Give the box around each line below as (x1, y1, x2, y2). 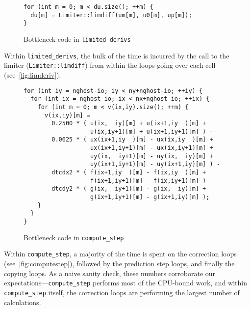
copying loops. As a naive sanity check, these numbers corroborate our (4, 268, 216, 278)
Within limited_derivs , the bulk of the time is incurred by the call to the (4, 50, 229, 60)
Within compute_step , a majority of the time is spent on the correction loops (4, 249, 237, 259)
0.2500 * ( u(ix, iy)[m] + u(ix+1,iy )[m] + (51, 120, 206, 127)
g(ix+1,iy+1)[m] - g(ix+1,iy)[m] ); (90, 194, 210, 201)
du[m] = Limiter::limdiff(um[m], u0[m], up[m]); (30, 11, 192, 19)
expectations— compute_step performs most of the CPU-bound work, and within (4, 278, 247, 288)
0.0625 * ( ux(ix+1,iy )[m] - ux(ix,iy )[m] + (51, 136, 213, 143)
